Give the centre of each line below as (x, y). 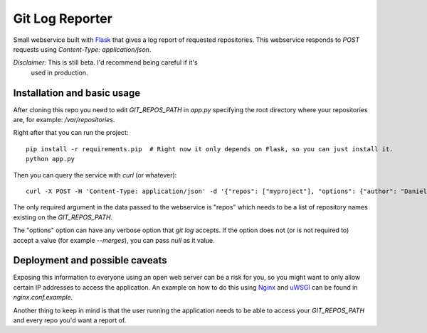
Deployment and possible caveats (90, 260)
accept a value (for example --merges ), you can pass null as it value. (114, 240)
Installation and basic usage (77, 93)
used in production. (59, 72)
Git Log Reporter (63, 18)
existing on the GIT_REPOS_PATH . (63, 217)
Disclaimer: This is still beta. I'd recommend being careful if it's (106, 62)
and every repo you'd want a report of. (70, 320)
